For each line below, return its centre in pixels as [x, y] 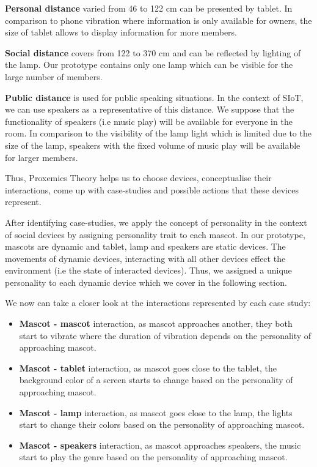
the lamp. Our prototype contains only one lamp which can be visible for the [149, 65]
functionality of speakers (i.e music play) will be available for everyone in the [149, 121]
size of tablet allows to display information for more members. [121, 32]
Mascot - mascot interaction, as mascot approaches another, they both [156, 323]
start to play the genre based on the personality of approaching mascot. [153, 457]
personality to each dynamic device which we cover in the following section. [146, 282]
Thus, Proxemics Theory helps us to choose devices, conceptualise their [138, 178]
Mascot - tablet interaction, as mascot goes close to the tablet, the [148, 368]
